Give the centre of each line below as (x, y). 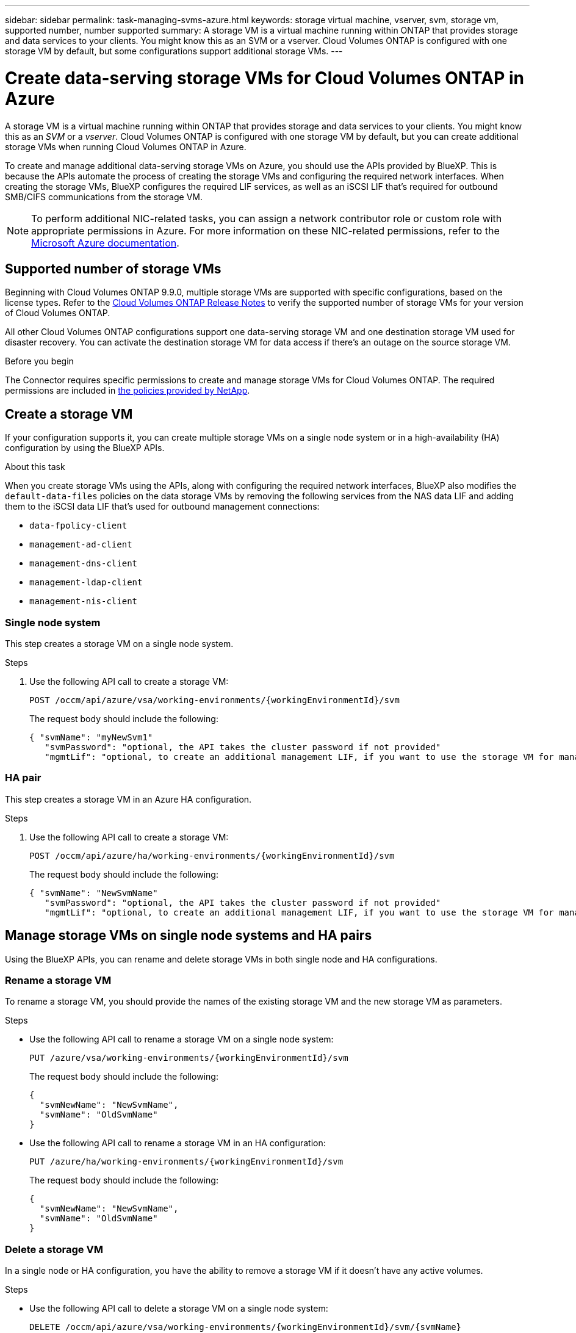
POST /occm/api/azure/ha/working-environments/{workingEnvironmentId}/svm (212, 855)
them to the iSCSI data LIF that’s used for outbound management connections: (162, 507)
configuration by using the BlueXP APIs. (85, 448)
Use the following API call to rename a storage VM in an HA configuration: (178, 1143)
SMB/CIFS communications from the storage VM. (104, 197)
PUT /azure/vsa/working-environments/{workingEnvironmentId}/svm (189, 1058)
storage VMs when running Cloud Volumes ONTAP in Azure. (126, 146)
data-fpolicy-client (78, 526)
